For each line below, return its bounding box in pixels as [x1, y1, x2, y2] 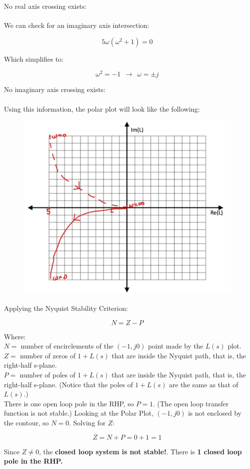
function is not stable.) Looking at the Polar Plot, [4, 408, 154, 418]
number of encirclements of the [21, 341, 114, 351]
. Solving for [69, 418, 106, 428]
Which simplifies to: [4, 53, 64, 64]
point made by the [148, 341, 204, 351]
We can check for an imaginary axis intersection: [4, 20, 149, 30]
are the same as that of [169, 379, 238, 389]
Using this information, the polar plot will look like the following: [4, 103, 200, 114]
